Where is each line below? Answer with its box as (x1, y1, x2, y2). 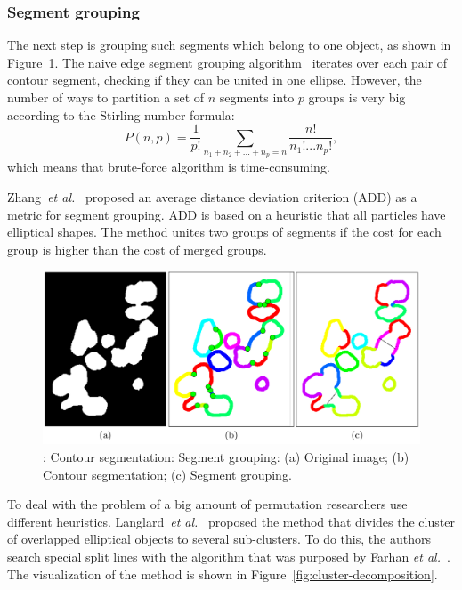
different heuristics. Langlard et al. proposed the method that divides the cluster (7, 512, 455, 530)
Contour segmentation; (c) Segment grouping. (43, 465, 292, 483)
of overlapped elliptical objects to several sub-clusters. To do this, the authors (7, 529, 431, 548)
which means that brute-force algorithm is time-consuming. (7, 158, 330, 176)
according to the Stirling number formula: (7, 105, 235, 124)
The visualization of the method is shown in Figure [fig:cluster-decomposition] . (7, 564, 438, 583)
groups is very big (308, 88, 406, 106)
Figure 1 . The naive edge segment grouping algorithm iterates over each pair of (7, 53, 448, 71)
